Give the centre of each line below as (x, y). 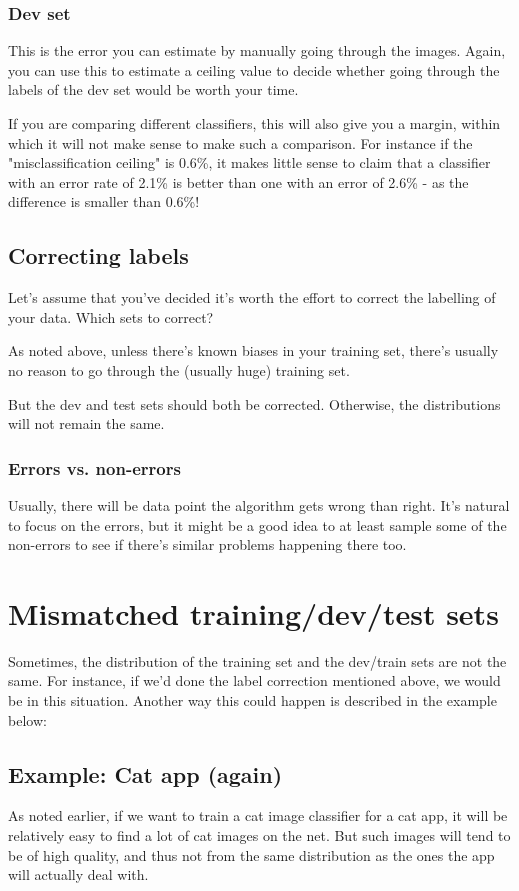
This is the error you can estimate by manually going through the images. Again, (257, 50)
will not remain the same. (86, 423)
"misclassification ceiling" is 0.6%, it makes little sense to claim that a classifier (249, 162)
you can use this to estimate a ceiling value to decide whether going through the (254, 69)
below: (27, 719)
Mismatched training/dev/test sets (253, 612)
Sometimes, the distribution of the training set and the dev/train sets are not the (257, 660)
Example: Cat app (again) (145, 773)
